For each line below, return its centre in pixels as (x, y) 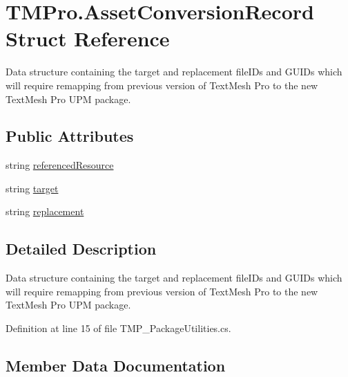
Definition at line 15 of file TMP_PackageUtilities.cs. (118, 328)
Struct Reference (88, 38)
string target (32, 188)
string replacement (45, 211)
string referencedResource (60, 165)
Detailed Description (81, 249)
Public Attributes (70, 136)
